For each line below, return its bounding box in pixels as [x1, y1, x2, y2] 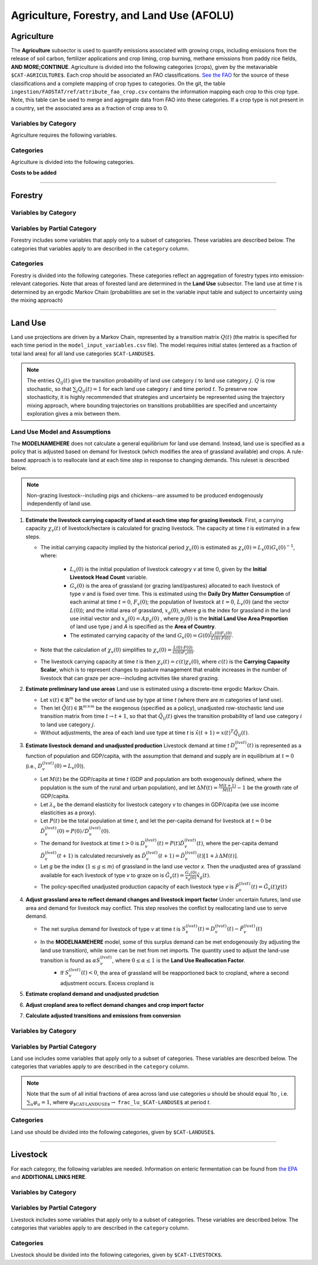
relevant [11, 280, 31, 287]
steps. [25, 533, 41, 540]
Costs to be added [11, 169, 57, 176]
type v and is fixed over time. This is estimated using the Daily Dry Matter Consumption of [69, 590, 291, 597]
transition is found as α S [40, 957, 101, 964]
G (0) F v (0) [173, 649, 194, 655]
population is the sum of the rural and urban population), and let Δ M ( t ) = [40, 784, 218, 791]
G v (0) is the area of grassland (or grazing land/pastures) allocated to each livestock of [69, 582, 280, 591]
